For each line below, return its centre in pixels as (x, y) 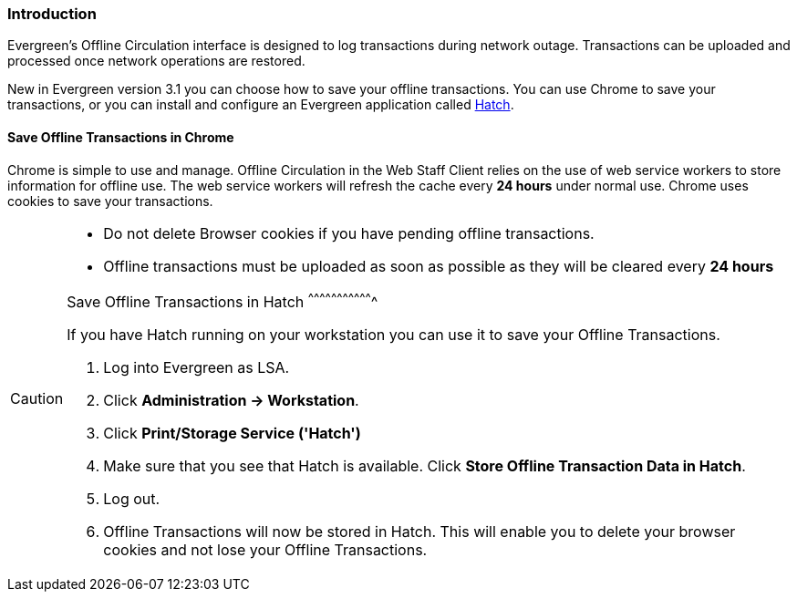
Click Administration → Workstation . (231, 400)
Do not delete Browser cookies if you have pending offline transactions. (349, 233)
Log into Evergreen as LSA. (197, 367)
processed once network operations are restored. (156, 61)
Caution (37, 399)
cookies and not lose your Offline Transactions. (265, 549)
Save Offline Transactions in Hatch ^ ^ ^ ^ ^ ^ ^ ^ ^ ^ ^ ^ (223, 300)
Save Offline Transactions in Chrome (121, 137)
